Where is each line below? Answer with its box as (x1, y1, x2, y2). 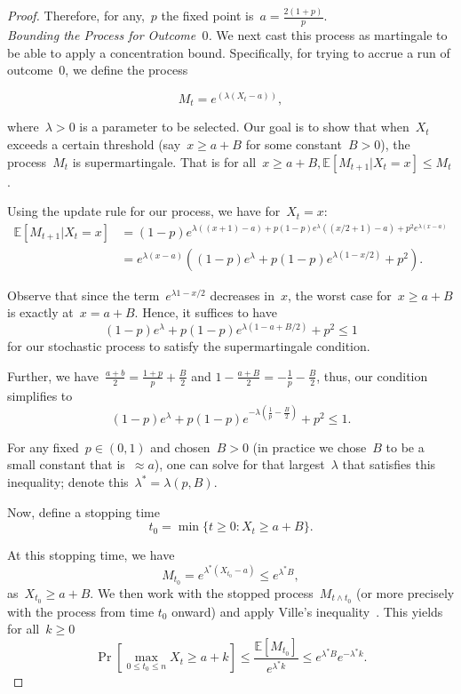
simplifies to (7, 386, 73, 404)
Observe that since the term (7, 285, 160, 304)
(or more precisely (356, 583, 455, 602)
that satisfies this (342, 455, 436, 474)
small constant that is (7, 455, 125, 474)
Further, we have (7, 366, 99, 385)
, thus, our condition (316, 366, 428, 385)
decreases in (210, 285, 274, 304)
